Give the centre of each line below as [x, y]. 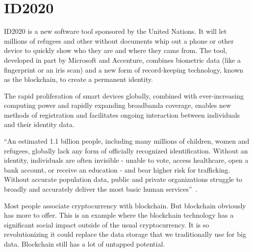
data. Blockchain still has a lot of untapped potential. [85, 244]
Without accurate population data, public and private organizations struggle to [123, 179]
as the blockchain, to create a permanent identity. [78, 79]
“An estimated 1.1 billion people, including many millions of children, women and [127, 141]
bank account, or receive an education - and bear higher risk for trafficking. [117, 169]
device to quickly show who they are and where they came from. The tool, [116, 50]
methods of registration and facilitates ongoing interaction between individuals [122, 114]
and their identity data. [39, 124]
